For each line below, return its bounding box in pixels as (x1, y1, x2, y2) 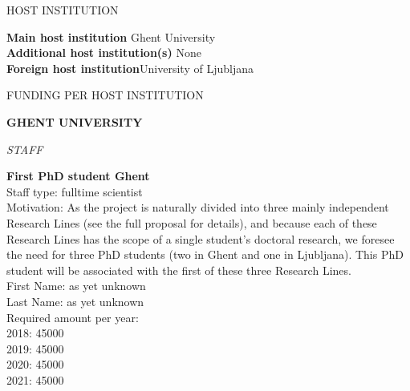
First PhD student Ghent (6, 167, 150, 184)
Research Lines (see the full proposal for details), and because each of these (6, 214, 377, 231)
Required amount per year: (6, 308, 139, 325)
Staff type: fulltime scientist (6, 183, 143, 200)
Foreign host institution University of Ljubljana (6, 59, 254, 76)
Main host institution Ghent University (6, 28, 216, 45)
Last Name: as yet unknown (6, 292, 144, 309)
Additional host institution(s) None (6, 44, 201, 61)
